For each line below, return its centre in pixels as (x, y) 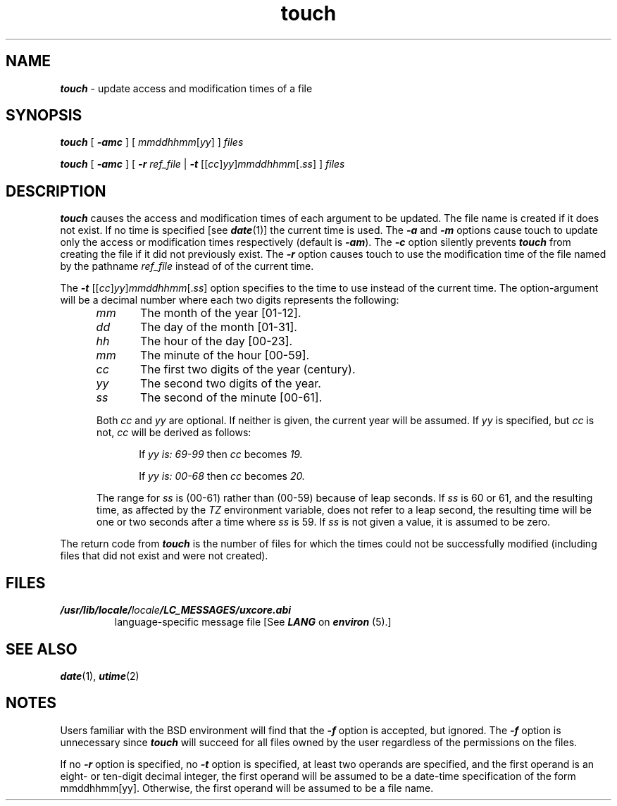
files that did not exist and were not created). (164, 556)
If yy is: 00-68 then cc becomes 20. (222, 476)
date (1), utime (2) (100, 676)
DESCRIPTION (56, 191)
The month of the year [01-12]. (220, 313)
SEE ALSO (42, 649)
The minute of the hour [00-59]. (225, 355)
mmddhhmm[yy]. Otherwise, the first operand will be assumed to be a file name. (247, 788)
